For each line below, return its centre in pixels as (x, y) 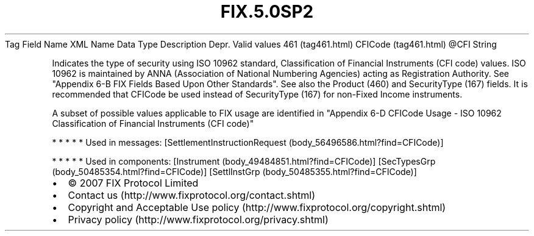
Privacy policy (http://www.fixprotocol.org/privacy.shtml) (198, 219)
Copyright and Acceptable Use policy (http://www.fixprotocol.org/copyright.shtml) (257, 207)
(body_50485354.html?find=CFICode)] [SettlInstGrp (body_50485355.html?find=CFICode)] (234, 171)
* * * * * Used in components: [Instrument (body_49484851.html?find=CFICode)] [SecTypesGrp (244, 161)
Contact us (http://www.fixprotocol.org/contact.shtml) (192, 195)
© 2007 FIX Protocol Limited (133, 183)
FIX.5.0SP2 (267, 12)
